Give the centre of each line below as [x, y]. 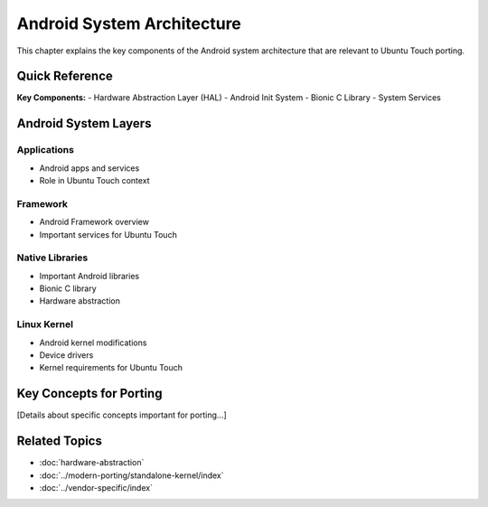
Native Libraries [52, 258]
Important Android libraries [89, 276]
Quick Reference [65, 76]
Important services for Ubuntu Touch [108, 234]
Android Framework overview [94, 222]
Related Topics [60, 441]
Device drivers [66, 355]
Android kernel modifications [93, 343]
